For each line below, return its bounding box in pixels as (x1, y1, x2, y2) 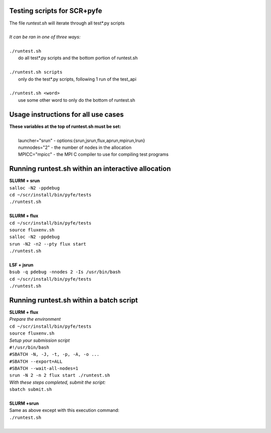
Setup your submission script (9, 337, 70, 343)
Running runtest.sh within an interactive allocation (9, 164, 171, 173)
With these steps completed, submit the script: (9, 379, 106, 385)
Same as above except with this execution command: (9, 407, 120, 413)
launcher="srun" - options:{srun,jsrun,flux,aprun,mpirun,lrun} (18, 137, 146, 143)
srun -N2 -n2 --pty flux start (9, 241, 86, 247)
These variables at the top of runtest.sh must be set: (9, 123, 121, 129)
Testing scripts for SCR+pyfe (9, 7, 102, 15)
